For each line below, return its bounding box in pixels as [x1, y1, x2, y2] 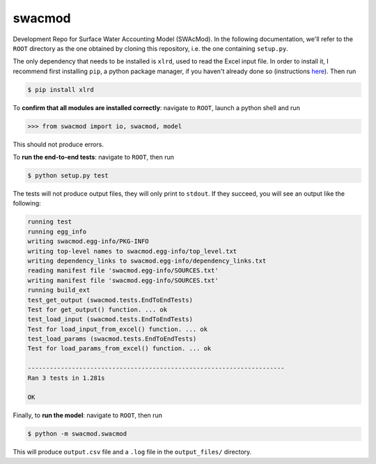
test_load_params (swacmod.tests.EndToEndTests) [27, 335, 197, 343]
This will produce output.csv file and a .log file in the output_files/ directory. [13, 448, 252, 456]
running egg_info [27, 227, 87, 235]
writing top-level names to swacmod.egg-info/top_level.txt [27, 247, 237, 255]
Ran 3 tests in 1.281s [27, 373, 105, 382]
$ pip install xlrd [27, 86, 94, 93]
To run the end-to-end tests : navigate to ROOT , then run [13, 153, 174, 162]
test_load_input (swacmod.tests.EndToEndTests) [27, 316, 193, 323]
